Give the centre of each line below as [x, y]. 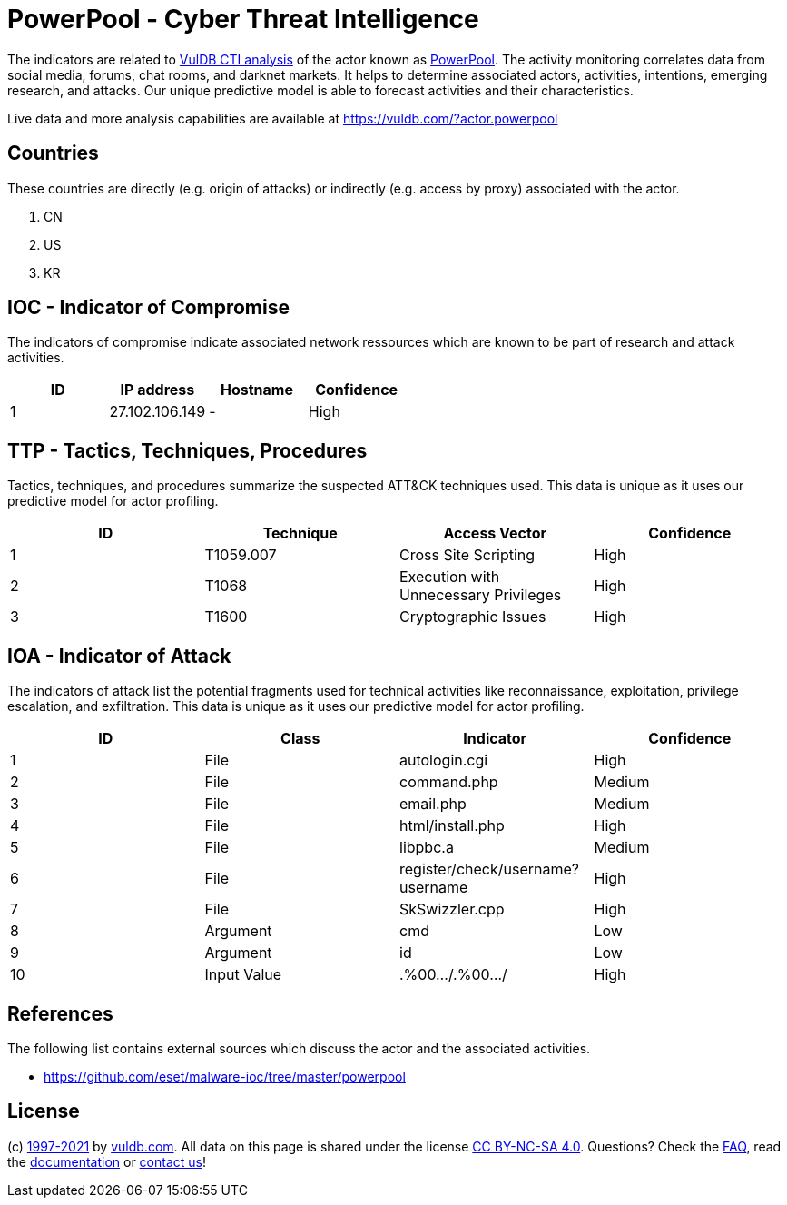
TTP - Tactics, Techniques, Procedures [187, 450]
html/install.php [452, 826]
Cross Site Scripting [467, 555]
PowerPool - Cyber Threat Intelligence [243, 19]
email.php [433, 804]
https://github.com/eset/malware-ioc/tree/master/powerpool [225, 1076]
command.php [449, 782]
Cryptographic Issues [473, 617]
